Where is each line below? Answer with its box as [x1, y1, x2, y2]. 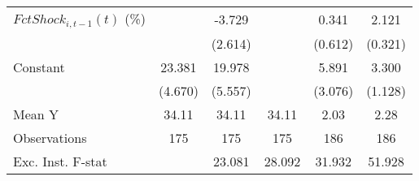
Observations [13, 127, 87, 147]
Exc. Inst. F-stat [13, 151, 107, 170]
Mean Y [13, 104, 59, 123]
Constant [13, 57, 65, 76]
